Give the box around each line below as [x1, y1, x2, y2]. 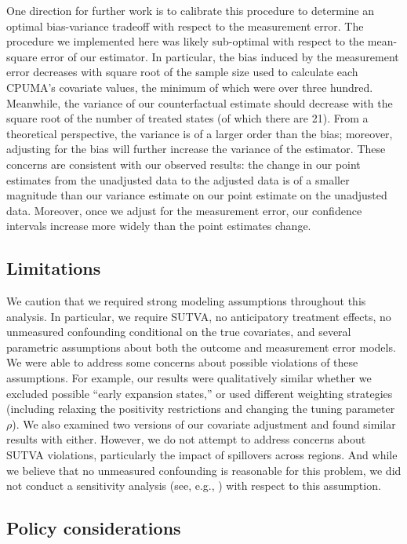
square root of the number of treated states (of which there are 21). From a [6, 110, 369, 126]
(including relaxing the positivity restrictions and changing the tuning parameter [6, 400, 395, 417]
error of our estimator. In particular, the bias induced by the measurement [41, 48, 399, 64]
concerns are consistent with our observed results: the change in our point [6, 155, 361, 172]
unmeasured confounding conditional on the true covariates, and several [6, 323, 351, 340]
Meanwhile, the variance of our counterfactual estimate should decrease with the [6, 94, 393, 111]
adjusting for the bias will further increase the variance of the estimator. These [6, 141, 386, 157]
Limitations [6, 256, 101, 280]
